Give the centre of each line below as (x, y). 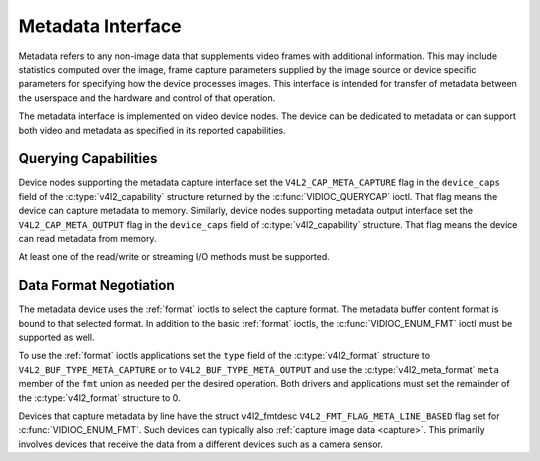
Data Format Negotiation (96, 285)
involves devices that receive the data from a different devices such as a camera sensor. (201, 444)
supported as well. (56, 337)
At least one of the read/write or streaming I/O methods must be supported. (174, 257)
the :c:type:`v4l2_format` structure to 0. (99, 397)
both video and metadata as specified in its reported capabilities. (152, 130)
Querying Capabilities (88, 158)
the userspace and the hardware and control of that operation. (147, 97)
